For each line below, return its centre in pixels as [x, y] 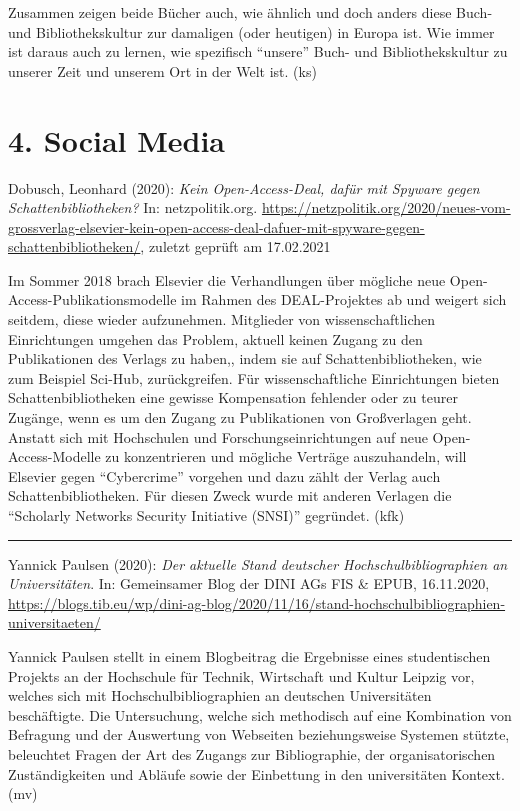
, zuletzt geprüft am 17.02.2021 [235, 246]
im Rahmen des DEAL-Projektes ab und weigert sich [344, 299]
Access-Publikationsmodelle [92, 299]
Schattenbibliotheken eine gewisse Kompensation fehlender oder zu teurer [233, 397]
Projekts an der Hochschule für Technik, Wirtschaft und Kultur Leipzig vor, [241, 675]
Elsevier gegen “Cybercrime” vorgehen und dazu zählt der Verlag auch [224, 475]
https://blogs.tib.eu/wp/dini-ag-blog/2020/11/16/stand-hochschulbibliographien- [257, 602]
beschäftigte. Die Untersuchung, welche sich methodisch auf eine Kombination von [260, 714]
